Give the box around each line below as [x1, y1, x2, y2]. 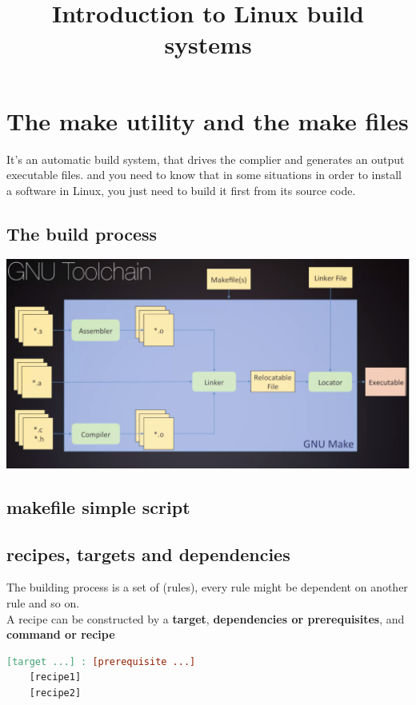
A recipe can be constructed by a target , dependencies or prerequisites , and [6, 610, 405, 627]
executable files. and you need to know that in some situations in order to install [6, 166, 402, 183]
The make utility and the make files [6, 104, 409, 137]
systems [164, 28, 252, 61]
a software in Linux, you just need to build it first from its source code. [6, 181, 356, 198]
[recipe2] [29, 687, 82, 699]
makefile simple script [6, 494, 190, 519]
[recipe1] [29, 671, 82, 683]
